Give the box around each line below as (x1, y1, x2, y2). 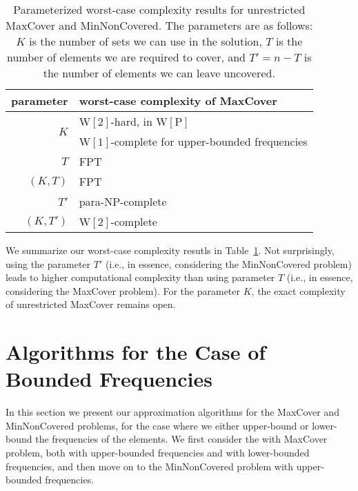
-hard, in (110, 113, 152, 129)
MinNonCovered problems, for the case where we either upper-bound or (6, 418, 309, 432)
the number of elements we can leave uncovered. (43, 65, 275, 81)
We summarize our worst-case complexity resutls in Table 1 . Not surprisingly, (6, 243, 335, 257)
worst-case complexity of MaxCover (79, 93, 277, 108)
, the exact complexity (251, 283, 346, 298)
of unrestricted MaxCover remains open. (6, 297, 176, 311)
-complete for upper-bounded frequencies (110, 133, 308, 149)
